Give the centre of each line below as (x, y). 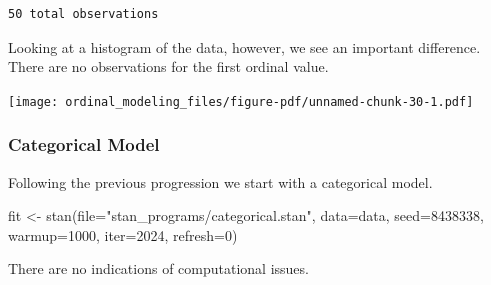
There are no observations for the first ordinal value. (168, 66)
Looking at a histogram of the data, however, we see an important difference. (244, 46)
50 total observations (83, 14)
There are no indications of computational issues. (158, 268)
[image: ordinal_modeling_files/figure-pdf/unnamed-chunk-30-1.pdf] (241, 101)
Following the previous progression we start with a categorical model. (220, 181)
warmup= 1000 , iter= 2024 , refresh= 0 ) (123, 234)
